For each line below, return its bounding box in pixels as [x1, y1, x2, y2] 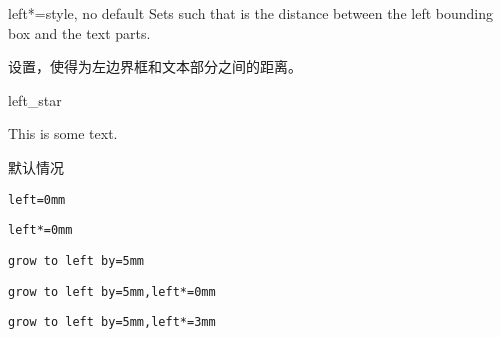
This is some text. [8, 123, 118, 144]
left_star [8, 89, 62, 110]
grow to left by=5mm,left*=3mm [8, 315, 216, 330]
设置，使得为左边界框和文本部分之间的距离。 [8, 56, 302, 77]
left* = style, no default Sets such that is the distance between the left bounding [8, 3, 493, 23]
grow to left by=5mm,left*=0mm [8, 284, 216, 299]
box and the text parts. [8, 22, 151, 43]
